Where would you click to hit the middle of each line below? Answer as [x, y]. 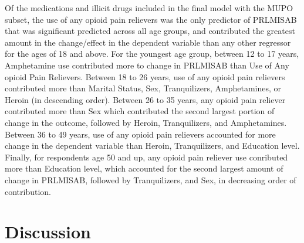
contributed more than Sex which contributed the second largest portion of [140, 111]
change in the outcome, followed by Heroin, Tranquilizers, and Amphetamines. [146, 122]
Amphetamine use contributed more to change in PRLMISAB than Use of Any [147, 65]
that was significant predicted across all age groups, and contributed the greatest [150, 31]
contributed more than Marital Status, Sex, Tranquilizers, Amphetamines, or [143, 88]
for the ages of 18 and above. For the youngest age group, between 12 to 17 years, [152, 54]
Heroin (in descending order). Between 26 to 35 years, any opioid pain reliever [145, 99]
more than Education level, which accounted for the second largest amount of [144, 168]
